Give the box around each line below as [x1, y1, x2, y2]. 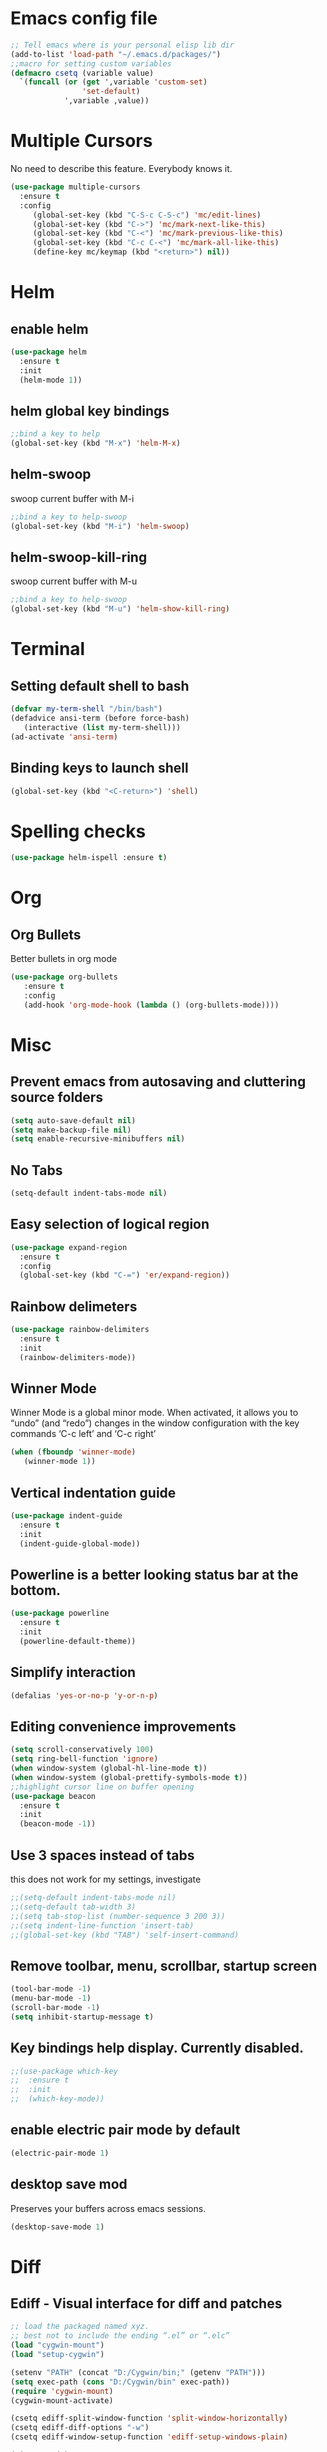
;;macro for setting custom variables [10, 58, 172, 69]
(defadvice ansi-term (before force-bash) [10, 713, 190, 724]
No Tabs [10, 1162, 63, 1179]
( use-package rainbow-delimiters [10, 1325, 150, 1335]
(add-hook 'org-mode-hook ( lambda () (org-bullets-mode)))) [23, 1000, 280, 1010]
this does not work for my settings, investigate [10, 1873, 202, 1885]
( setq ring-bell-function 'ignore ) [10, 1754, 159, 1764]
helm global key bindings [10, 402, 170, 419]
